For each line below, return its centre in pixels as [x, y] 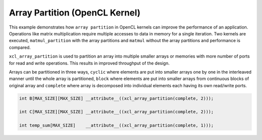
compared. [20, 47]
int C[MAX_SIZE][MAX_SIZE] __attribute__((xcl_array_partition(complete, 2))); [116, 112]
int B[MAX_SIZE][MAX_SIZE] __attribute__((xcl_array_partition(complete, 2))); [116, 98]
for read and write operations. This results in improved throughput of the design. [89, 63]
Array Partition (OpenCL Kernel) [75, 13]
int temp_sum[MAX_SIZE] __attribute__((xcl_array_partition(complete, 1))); [116, 125]
